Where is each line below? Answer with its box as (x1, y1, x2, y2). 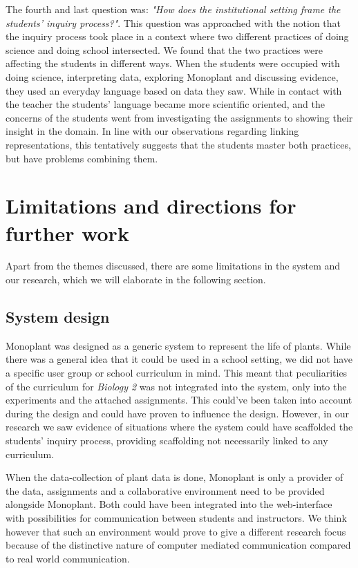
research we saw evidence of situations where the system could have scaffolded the (6, 419, 353, 434)
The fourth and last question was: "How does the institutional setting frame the (6, 2, 341, 16)
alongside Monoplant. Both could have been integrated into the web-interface (6, 497, 332, 511)
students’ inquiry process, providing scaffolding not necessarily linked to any (6, 433, 328, 447)
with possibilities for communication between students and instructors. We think (6, 510, 347, 524)
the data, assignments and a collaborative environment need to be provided (6, 483, 325, 498)
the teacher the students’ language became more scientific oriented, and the (6, 97, 325, 111)
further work (6, 218, 129, 247)
